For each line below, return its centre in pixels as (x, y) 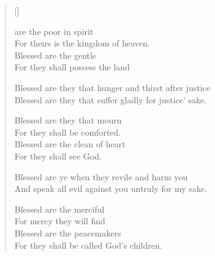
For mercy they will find (60, 221)
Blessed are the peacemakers (68, 232)
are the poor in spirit (54, 31)
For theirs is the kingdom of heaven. (82, 43)
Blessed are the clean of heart (70, 144)
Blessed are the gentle (55, 55)
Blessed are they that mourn (68, 120)
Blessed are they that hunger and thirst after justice (112, 87)
